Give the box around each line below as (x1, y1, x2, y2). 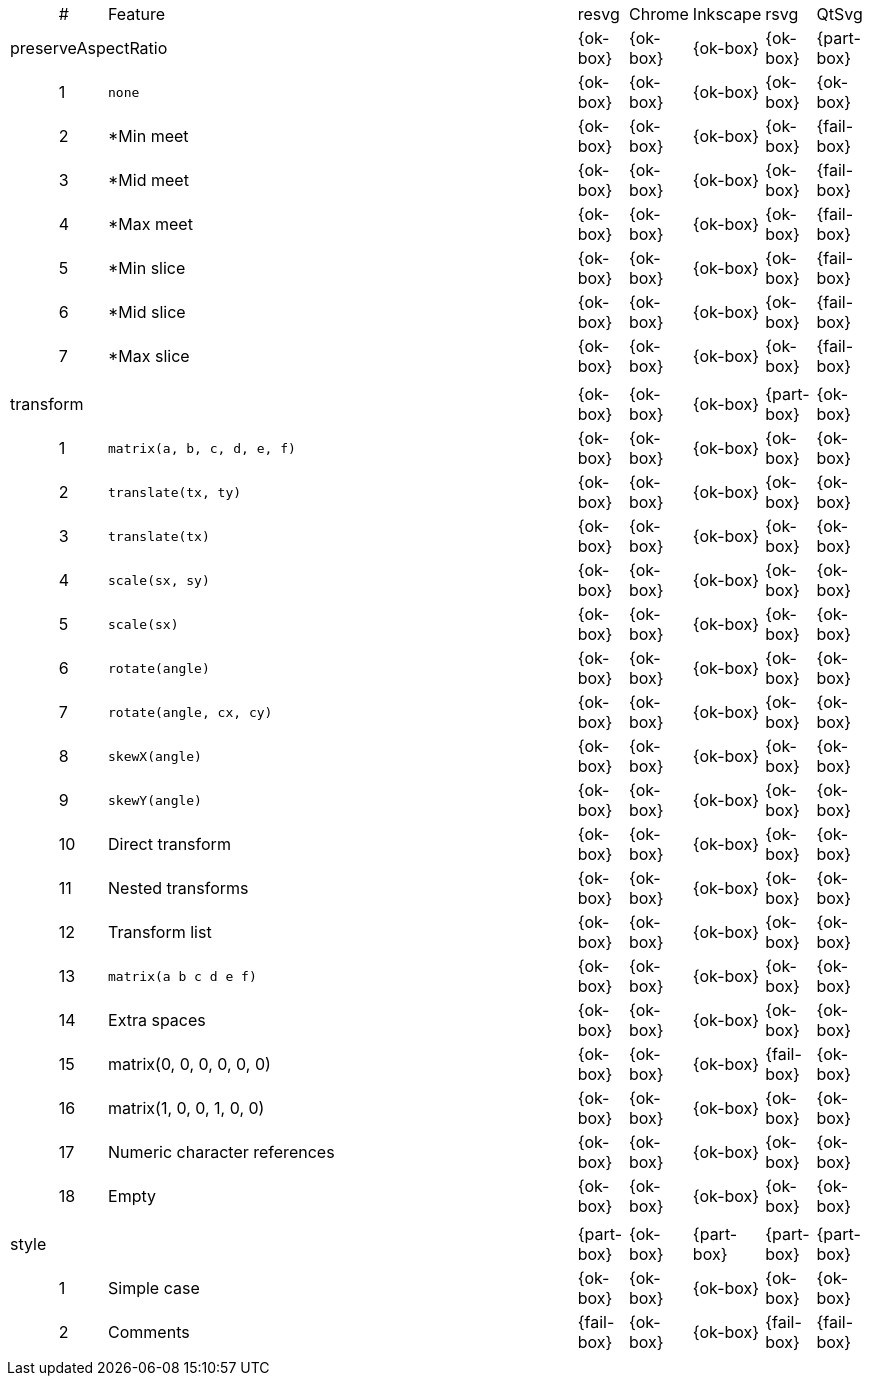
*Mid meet (108, 170, 189, 190)
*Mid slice (108, 302, 186, 322)
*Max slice (108, 346, 190, 366)
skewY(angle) (108, 792, 202, 808)
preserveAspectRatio (10, 38, 168, 58)
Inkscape (692, 4, 762, 24)
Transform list (108, 922, 212, 942)
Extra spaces (108, 1010, 206, 1030)
